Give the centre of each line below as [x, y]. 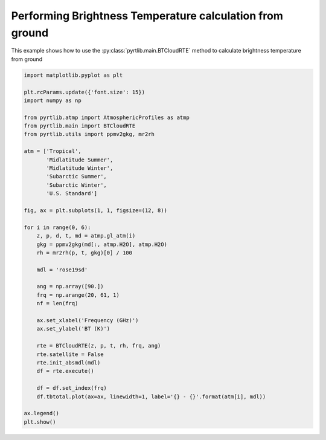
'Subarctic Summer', [76, 176]
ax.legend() [42, 413]
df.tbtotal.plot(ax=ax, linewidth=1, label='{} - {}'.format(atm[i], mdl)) [151, 396]
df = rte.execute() [66, 371]
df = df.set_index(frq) [72, 388]
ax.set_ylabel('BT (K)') [73, 329]
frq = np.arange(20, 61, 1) [78, 295]
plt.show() [40, 422]
